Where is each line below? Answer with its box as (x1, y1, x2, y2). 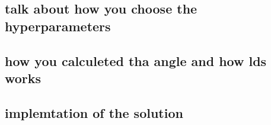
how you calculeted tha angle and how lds (5, 51, 267, 70)
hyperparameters (5, 17, 111, 35)
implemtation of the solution (5, 103, 183, 121)
